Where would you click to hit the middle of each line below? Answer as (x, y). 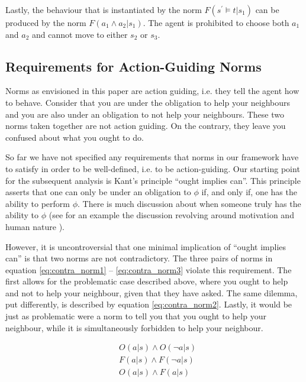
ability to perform (38, 203)
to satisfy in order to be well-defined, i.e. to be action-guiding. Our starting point (153, 168)
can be (267, 9)
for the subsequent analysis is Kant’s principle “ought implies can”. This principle (153, 180)
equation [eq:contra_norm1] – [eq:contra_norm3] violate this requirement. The (149, 269)
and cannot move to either (80, 34)
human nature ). (35, 226)
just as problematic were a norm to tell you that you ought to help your (136, 316)
